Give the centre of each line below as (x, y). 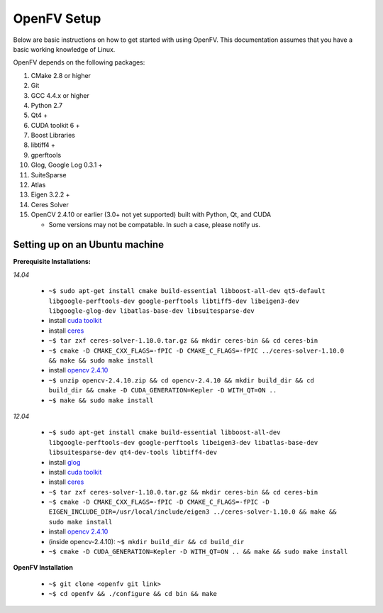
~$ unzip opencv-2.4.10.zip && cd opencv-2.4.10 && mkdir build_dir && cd (182, 380)
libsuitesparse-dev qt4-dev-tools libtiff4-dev (133, 453)
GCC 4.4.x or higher (60, 95)
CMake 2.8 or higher (61, 75)
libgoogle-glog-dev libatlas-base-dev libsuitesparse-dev (151, 311)
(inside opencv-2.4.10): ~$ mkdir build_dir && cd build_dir (146, 541)
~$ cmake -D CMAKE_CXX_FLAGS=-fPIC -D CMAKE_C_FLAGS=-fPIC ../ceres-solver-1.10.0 (196, 350)
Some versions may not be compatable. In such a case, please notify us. (155, 224)
